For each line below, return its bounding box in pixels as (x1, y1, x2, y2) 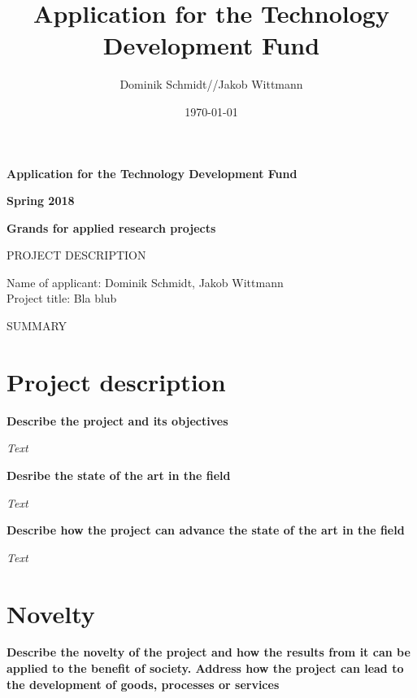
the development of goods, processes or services (7, 675, 280, 692)
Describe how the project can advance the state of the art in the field (7, 521, 405, 539)
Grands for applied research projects (7, 219, 216, 236)
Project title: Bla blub (7, 290, 117, 307)
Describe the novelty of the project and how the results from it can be (7, 643, 410, 661)
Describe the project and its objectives (7, 412, 228, 429)
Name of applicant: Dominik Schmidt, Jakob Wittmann (7, 273, 284, 290)
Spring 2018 (7, 192, 75, 209)
